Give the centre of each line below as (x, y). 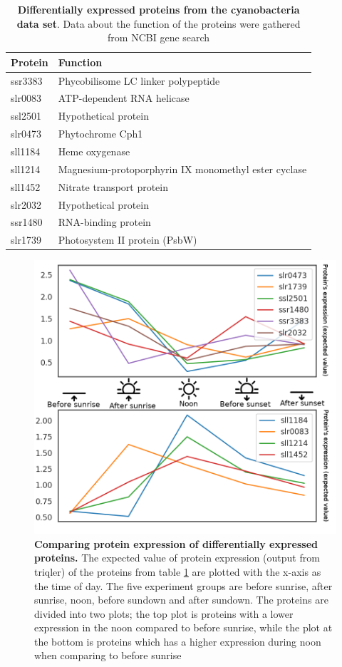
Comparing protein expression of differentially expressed (176, 543)
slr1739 (26, 240)
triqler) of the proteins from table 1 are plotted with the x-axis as (178, 571)
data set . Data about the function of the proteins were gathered (159, 23)
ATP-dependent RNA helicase (124, 98)
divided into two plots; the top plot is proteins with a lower (164, 613)
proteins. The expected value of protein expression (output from (177, 558)
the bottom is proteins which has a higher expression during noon (178, 641)
